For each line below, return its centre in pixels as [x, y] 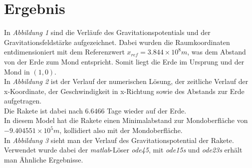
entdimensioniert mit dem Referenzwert [64, 52]
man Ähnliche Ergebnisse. [44, 159]
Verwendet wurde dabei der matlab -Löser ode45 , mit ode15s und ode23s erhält [123, 150]
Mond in [17, 71]
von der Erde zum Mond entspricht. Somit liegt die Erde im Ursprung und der [124, 61]
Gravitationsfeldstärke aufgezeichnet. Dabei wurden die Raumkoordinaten [117, 42]
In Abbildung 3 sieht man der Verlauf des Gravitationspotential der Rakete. [119, 140]
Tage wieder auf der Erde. [147, 110]
